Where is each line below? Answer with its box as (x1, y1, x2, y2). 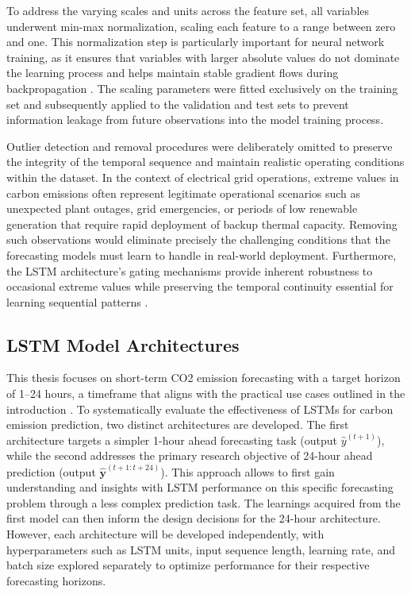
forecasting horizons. (6, 572, 106, 588)
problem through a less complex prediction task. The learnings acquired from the (6, 494, 401, 511)
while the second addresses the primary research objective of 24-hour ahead (6, 447, 373, 464)
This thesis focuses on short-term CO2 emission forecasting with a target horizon (6, 369, 401, 386)
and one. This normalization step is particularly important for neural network (6, 33, 385, 50)
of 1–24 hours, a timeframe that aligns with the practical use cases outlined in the (6, 385, 405, 402)
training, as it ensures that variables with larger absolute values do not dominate (6, 48, 400, 65)
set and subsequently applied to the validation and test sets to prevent (6, 95, 349, 112)
